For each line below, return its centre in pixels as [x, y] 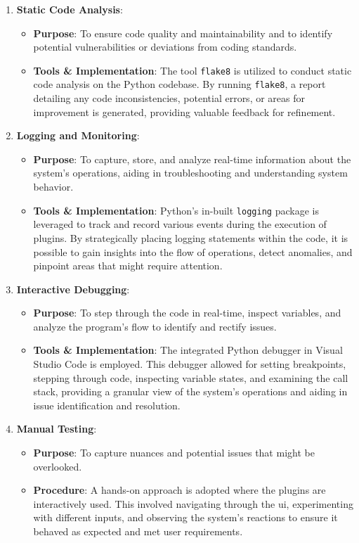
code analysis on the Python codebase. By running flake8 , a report [179, 84]
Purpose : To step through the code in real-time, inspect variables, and [187, 313]
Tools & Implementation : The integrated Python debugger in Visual [188, 350]
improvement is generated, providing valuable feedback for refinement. [184, 111]
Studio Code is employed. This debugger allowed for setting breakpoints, [190, 364]
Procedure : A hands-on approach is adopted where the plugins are [179, 490]
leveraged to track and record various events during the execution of [180, 224]
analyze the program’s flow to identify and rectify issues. [155, 326]
